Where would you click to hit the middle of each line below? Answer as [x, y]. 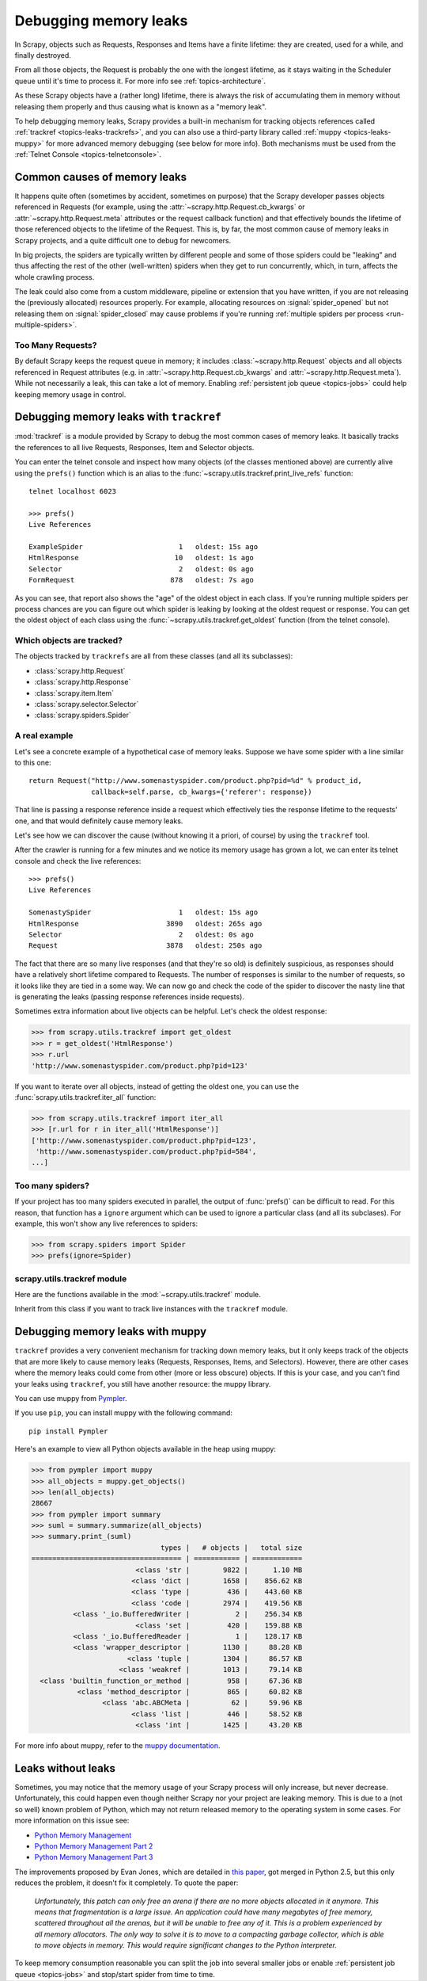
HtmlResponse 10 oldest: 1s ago [142, 558]
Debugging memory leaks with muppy [111, 1332]
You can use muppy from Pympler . [71, 1398]
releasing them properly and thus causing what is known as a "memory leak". [141, 106]
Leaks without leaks [65, 1768]
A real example [44, 735]
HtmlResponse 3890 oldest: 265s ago [145, 924]
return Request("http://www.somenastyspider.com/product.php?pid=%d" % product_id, [196, 781]
